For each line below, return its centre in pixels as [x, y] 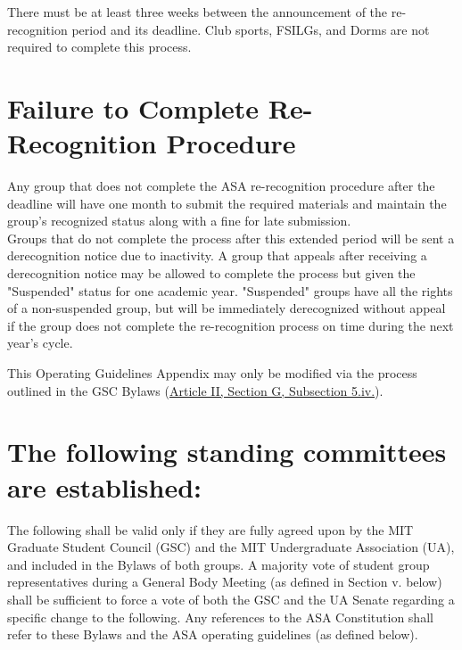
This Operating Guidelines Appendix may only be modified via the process [212, 373]
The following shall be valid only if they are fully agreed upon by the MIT [210, 529]
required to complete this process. [99, 47]
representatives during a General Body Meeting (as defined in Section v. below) [225, 582]
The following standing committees [227, 452]
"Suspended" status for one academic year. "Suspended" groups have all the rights [230, 290]
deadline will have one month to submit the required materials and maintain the [227, 203]
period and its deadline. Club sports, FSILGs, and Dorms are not [251, 29]
